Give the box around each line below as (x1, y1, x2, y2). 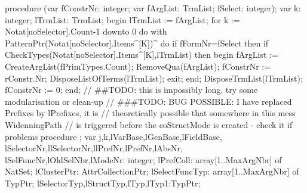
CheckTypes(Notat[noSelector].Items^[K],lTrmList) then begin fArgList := (5, 48, 278, 61)
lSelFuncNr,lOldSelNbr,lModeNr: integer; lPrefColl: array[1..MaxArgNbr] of (5, 153, 282, 166)
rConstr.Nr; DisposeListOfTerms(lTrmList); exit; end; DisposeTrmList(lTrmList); (5, 71, 303, 84)
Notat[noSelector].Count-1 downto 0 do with (5, 25, 167, 38)
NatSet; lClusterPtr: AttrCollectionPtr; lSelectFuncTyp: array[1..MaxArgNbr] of (5, 165, 299, 178)
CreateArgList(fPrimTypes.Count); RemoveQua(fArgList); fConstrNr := (5, 60, 271, 72)
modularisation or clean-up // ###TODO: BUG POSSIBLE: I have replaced (5, 95, 292, 107)
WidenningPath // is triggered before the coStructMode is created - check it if (5, 118, 293, 130)
